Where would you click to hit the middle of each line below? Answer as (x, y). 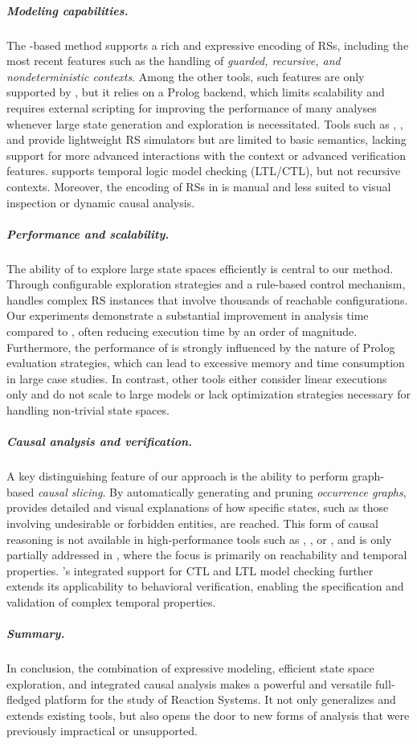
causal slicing (70, 491)
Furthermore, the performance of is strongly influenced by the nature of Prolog (201, 347)
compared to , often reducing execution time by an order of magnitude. (182, 331)
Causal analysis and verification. (100, 441)
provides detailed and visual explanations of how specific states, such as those (198, 507)
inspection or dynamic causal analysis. (101, 202)
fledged (24, 699)
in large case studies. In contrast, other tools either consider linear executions (197, 378)
